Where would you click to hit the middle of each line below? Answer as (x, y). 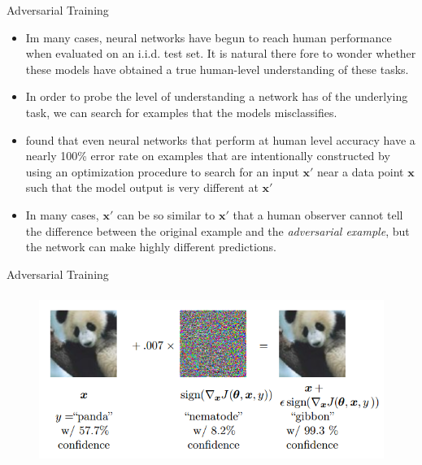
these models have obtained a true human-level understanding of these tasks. (217, 69)
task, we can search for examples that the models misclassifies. (181, 112)
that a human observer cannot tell (318, 214)
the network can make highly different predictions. (151, 247)
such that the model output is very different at (142, 187)
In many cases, (62, 214)
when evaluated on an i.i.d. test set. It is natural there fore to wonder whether (221, 53)
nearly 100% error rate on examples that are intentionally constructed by (208, 156)
